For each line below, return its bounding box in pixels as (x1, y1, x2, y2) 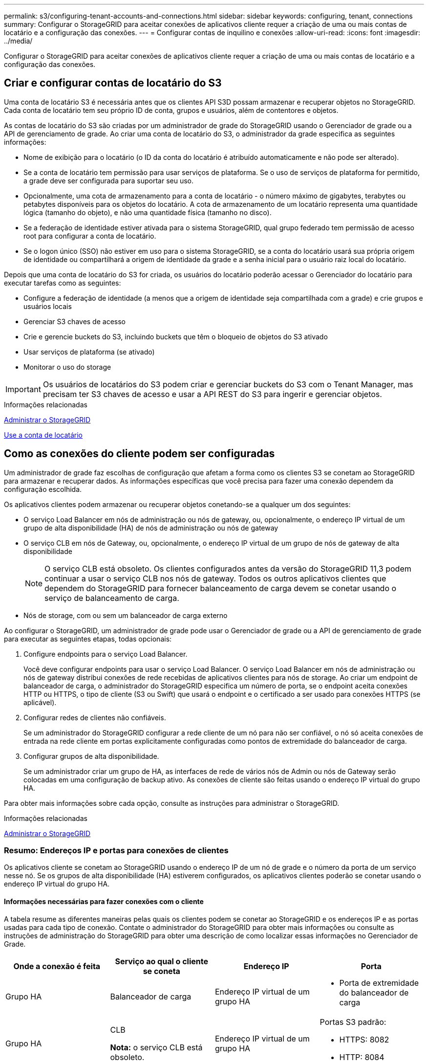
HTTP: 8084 (339, 1052, 385, 1062)
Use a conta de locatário (4, 430, 83, 439)
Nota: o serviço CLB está (110, 1042, 203, 1052)
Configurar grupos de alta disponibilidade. (23, 752, 159, 760)
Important (5, 384, 41, 394)
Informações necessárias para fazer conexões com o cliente (4, 897, 204, 906)
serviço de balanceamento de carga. (44, 593, 179, 603)
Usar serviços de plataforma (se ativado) (23, 347, 155, 356)
